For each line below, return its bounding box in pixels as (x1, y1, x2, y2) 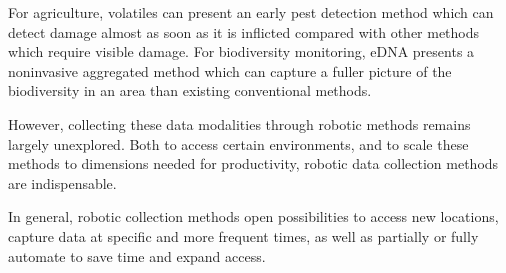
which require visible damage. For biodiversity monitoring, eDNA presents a (8, 41, 475, 62)
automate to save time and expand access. (8, 245, 266, 266)
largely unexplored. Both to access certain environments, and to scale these (8, 133, 469, 154)
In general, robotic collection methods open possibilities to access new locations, (8, 206, 499, 227)
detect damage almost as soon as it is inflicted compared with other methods (8, 21, 480, 42)
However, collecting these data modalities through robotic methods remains (8, 113, 471, 134)
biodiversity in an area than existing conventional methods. (8, 80, 372, 101)
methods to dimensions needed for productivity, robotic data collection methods (8, 153, 499, 174)
